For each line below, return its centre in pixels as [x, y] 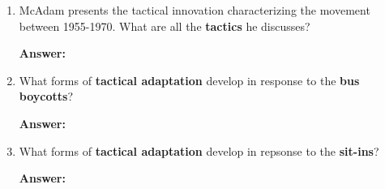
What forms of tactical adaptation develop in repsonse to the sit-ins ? [199, 150]
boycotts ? [46, 96]
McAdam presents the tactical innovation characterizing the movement [195, 10]
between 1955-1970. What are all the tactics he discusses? [165, 26]
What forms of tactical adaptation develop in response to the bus [189, 80]
